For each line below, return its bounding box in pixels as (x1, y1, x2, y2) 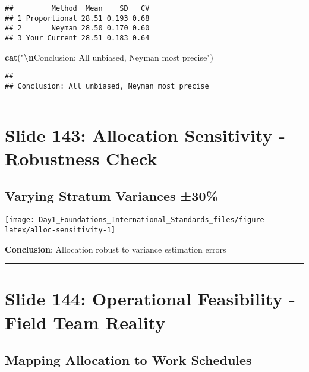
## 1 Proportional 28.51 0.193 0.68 (5, 14, 150, 23)
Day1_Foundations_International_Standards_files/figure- (39, 216, 269, 225)
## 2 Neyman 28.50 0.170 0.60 (5, 24, 150, 33)
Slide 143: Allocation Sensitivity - (5, 122, 286, 147)
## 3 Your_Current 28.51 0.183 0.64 (5, 33, 150, 42)
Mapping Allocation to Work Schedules (5, 351, 252, 369)
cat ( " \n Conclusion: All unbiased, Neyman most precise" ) (5, 51, 213, 63)
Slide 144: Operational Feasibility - (5, 286, 295, 311)
